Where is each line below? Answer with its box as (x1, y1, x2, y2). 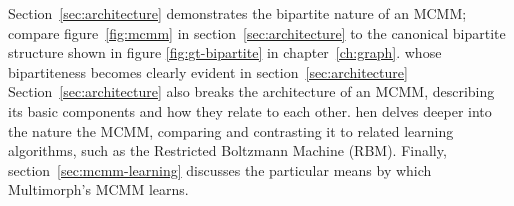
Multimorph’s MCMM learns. (8, 179, 189, 200)
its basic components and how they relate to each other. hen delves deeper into (8, 100, 492, 121)
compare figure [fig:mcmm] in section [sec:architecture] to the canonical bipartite (8, 22, 506, 43)
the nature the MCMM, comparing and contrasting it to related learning (8, 120, 454, 141)
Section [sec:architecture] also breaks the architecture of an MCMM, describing (8, 81, 495, 102)
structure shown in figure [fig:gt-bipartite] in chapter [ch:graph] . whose (8, 42, 442, 63)
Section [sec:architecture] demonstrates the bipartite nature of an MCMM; (8, 3, 467, 23)
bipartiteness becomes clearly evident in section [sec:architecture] (8, 61, 408, 82)
